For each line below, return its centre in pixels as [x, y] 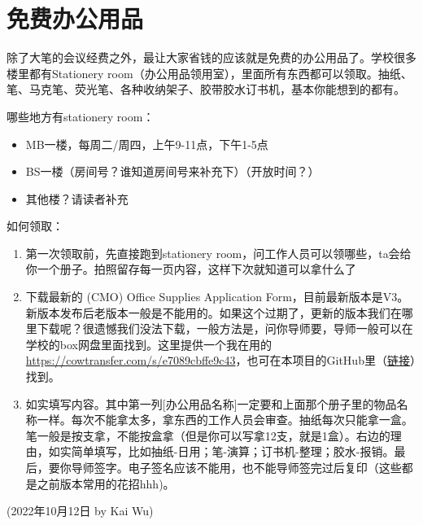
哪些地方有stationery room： [81, 116]
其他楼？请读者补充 [77, 198]
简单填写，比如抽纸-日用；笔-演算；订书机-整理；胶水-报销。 [233, 451]
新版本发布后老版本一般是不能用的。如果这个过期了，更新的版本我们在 [214, 312]
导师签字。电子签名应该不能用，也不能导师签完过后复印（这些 [236, 467]
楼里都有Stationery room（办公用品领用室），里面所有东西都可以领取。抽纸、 [209, 73]
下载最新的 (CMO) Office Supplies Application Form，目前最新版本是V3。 [217, 297]
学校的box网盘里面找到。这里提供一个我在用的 [148, 344]
